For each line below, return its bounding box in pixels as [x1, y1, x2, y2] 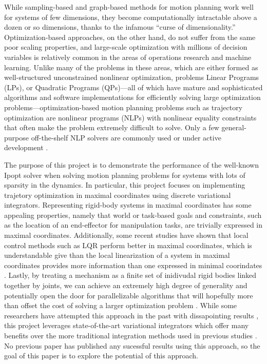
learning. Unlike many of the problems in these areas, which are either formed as [4, 62, 258, 72]
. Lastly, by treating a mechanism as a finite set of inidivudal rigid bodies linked [4, 270, 257, 280]
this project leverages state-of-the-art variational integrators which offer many [4, 320, 249, 331]
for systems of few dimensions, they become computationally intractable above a [4, 11, 257, 22]
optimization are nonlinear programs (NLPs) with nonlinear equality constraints [4, 112, 257, 123]
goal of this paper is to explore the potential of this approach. [4, 350, 198, 361]
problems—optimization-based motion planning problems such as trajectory [4, 102, 243, 112]
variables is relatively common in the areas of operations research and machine [4, 51, 252, 62]
